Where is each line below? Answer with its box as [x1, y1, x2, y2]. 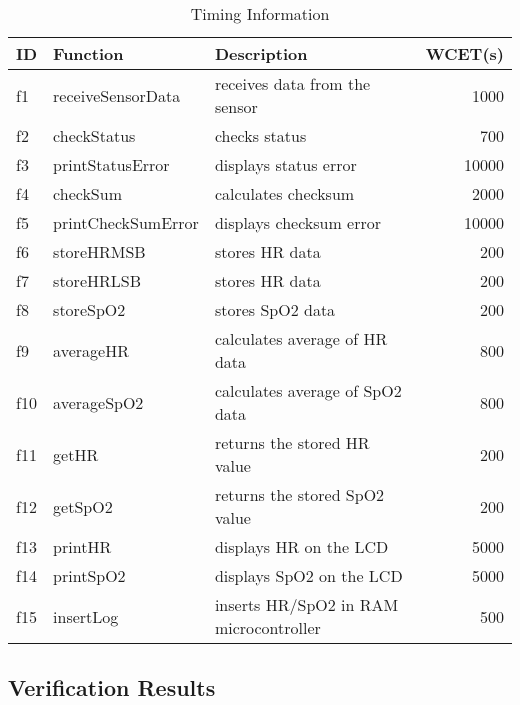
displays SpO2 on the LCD [214, 564, 403, 587]
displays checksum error [214, 211, 382, 234]
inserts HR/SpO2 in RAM [214, 593, 399, 616]
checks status [214, 124, 307, 147]
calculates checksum [214, 182, 355, 205]
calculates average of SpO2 [214, 379, 402, 402]
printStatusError [53, 153, 170, 176]
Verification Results [8, 672, 216, 703]
